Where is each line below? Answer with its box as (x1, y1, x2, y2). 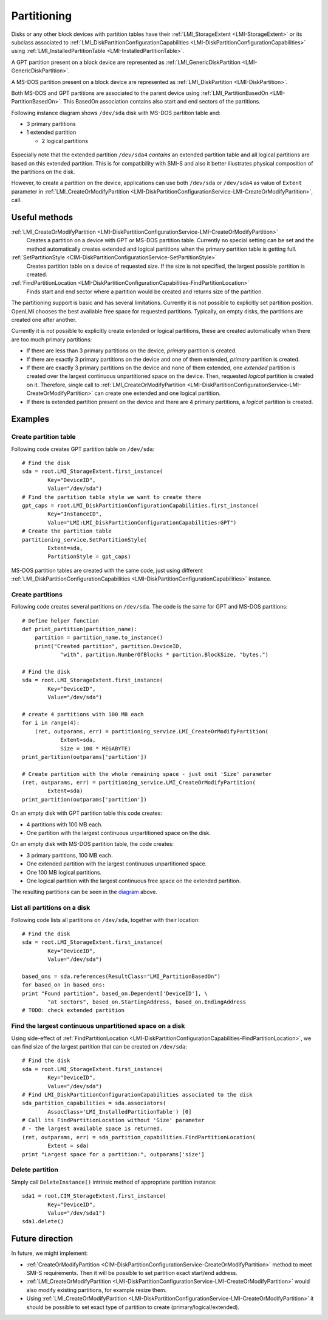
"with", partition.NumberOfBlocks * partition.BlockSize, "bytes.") (60, 651, 269, 658)
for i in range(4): (22, 719, 80, 727)
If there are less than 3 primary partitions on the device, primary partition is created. (26, 347, 237, 354)
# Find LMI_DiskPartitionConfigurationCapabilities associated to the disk (22, 1091, 253, 1098)
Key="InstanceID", (47, 511, 103, 517)
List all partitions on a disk (11, 904, 91, 912)
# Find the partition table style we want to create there (22, 494, 202, 500)
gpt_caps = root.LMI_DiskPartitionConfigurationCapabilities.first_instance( (22, 502, 259, 509)
